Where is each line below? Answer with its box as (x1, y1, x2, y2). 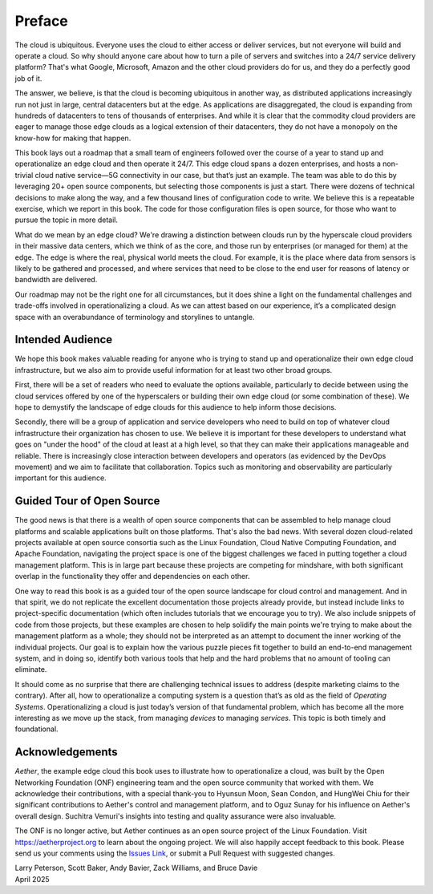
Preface (14, 12, 68, 30)
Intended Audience (14, 333, 113, 346)
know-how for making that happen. (14, 133, 132, 143)
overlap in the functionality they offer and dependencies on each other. (14, 572, 250, 581)
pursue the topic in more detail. (14, 215, 119, 225)
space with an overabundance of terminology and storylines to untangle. (14, 312, 255, 322)
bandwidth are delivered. (14, 275, 98, 285)
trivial (14, 170, 34, 180)
